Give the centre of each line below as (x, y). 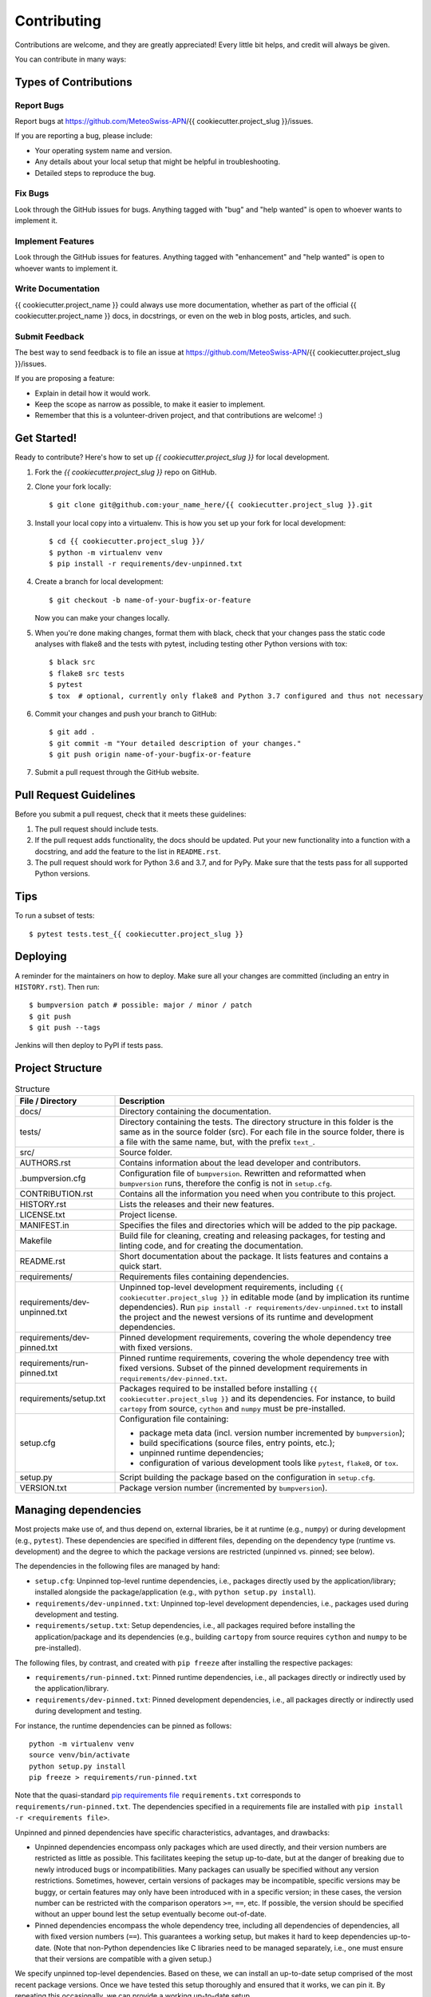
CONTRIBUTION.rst (56, 1193)
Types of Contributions (73, 82)
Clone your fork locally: (73, 486)
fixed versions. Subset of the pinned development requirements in (243, 1368)
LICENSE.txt (42, 1214)
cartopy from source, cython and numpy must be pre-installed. (233, 1408)
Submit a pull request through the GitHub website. (117, 772)
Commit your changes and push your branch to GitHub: (126, 713)
